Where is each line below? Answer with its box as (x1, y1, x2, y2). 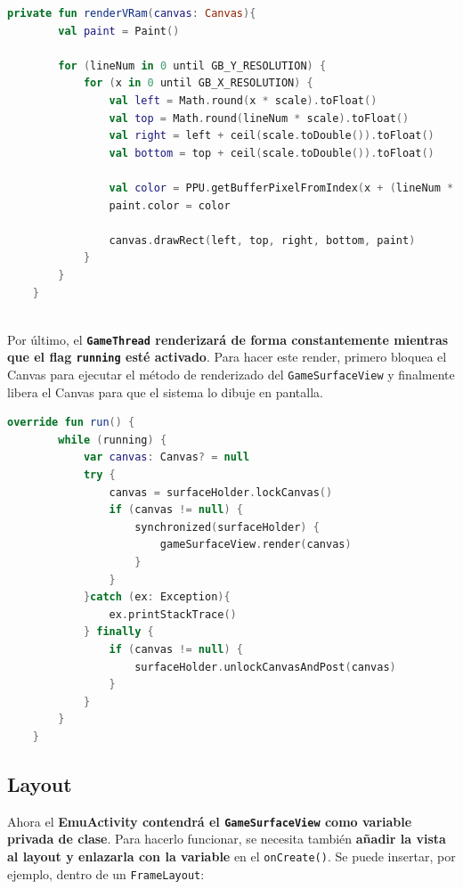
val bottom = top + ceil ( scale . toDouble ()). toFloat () (109, 146, 435, 159)
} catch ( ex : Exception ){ (83, 591, 231, 604)
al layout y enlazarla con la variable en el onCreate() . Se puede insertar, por (7, 846, 456, 865)
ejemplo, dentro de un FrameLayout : (7, 864, 205, 883)
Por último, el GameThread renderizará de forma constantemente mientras (7, 330, 449, 348)
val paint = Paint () (58, 24, 180, 37)
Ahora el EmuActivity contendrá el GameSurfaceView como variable (7, 812, 412, 830)
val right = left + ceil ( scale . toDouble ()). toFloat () (109, 129, 435, 143)
